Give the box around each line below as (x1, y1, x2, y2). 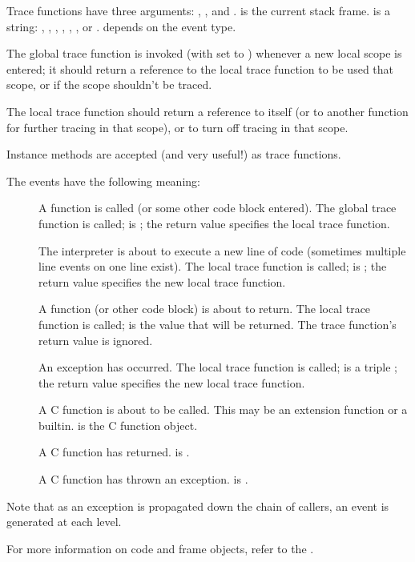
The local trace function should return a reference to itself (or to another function (6, 102, 409, 119)
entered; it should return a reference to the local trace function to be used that (6, 60, 393, 77)
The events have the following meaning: (6, 172, 200, 189)
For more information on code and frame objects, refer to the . (6, 540, 314, 556)
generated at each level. (6, 513, 122, 530)
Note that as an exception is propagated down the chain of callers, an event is (6, 497, 389, 514)
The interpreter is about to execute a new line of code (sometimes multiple (38, 242, 406, 259)
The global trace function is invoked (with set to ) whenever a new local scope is (6, 45, 402, 62)
